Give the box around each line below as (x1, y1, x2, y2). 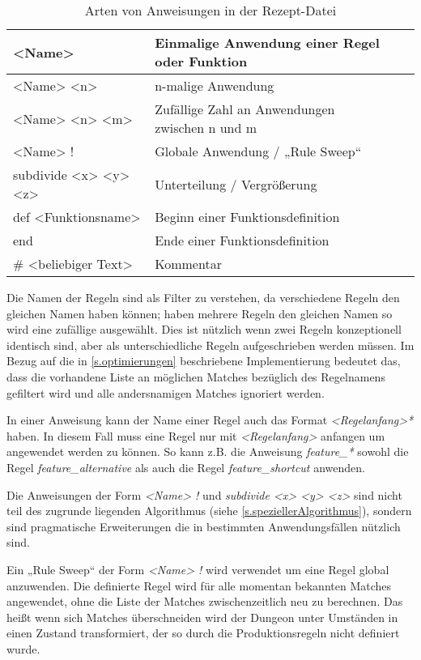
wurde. (6, 640, 40, 657)
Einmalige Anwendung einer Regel (155, 33, 380, 52)
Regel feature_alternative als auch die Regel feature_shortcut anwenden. (6, 458, 365, 475)
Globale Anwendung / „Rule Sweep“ (155, 142, 362, 160)
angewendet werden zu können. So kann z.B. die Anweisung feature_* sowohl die (6, 443, 409, 460)
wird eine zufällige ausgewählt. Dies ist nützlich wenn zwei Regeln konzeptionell (6, 321, 402, 338)
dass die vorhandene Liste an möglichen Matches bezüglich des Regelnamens (6, 368, 385, 385)
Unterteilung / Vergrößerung (155, 174, 317, 194)
